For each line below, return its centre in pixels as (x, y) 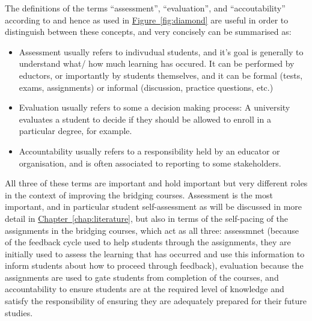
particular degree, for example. (75, 131)
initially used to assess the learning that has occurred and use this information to (155, 253)
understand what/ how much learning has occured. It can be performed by (157, 63)
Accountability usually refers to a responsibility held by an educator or (149, 151)
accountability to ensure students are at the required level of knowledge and (145, 289)
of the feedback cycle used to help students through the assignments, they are (148, 242)
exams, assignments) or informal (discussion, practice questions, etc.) (146, 87)
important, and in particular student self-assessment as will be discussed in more (154, 206)
